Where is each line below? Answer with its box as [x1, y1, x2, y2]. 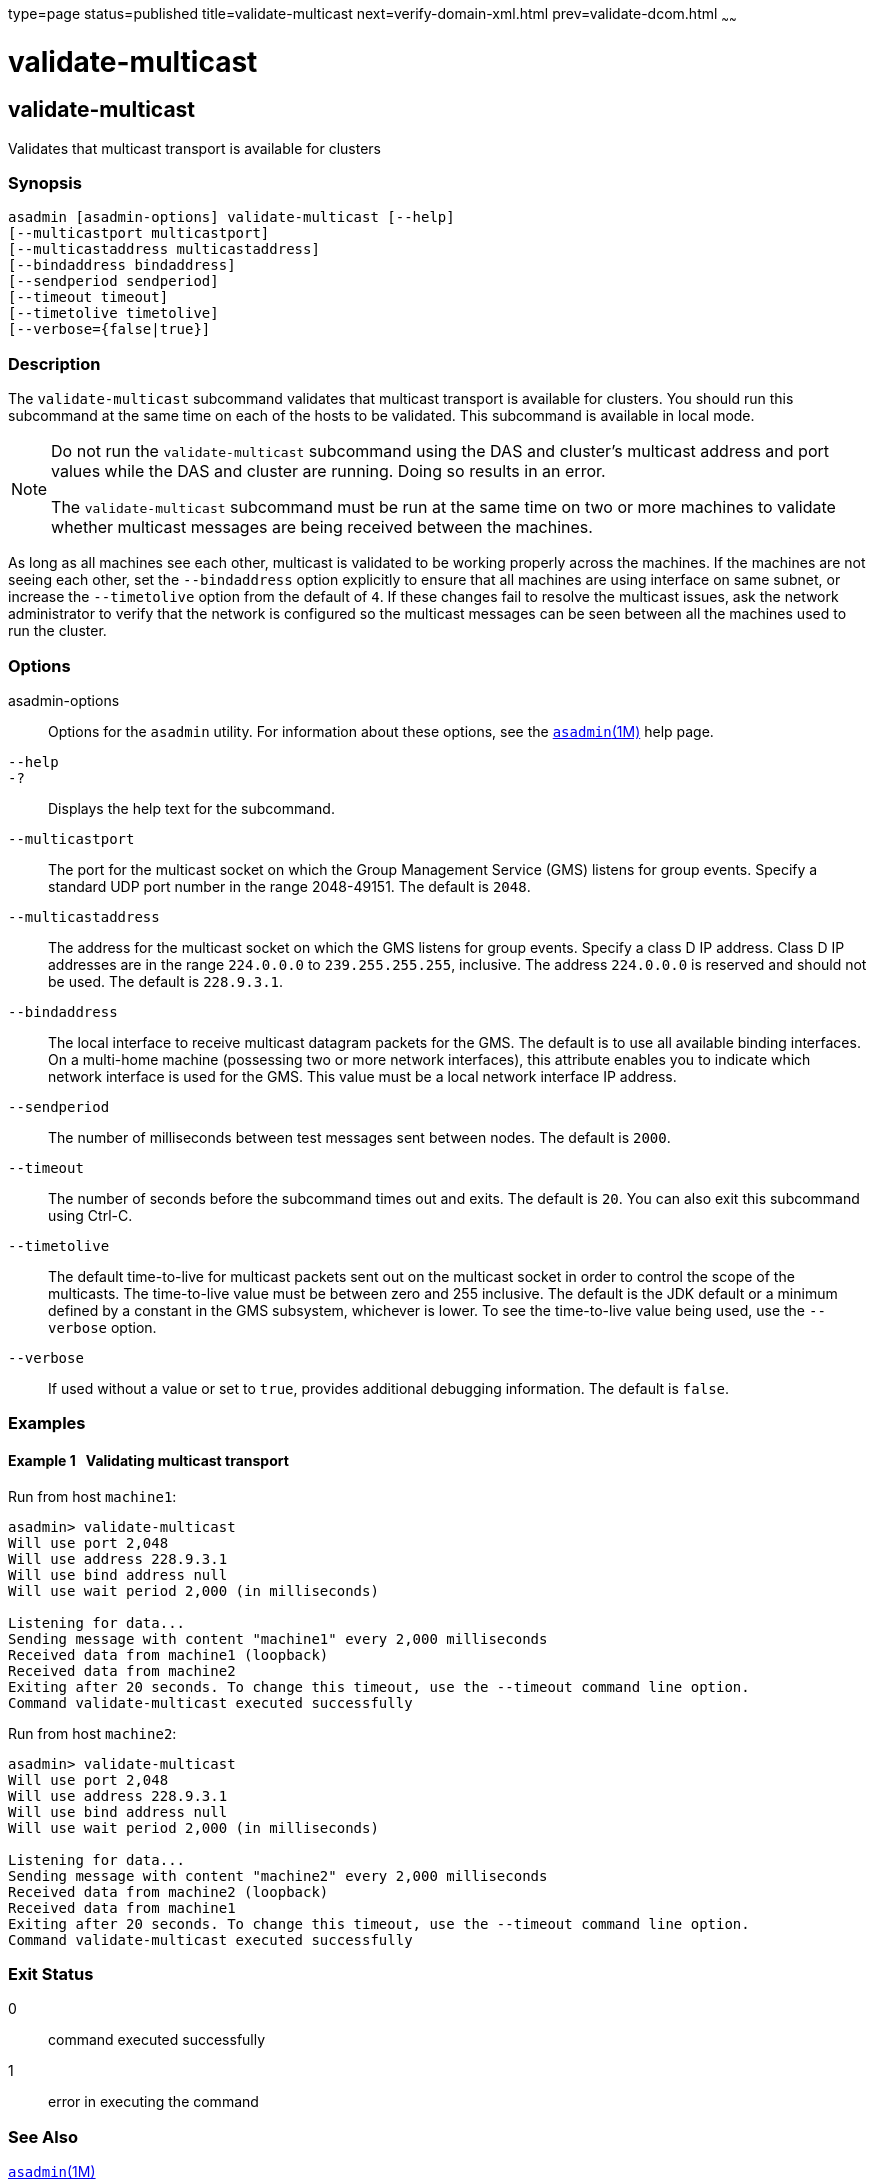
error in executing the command [48, 2093, 259, 2111]
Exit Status [8, 1963, 94, 1984]
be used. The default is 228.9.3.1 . [48, 972, 284, 990]
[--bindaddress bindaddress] [8, 257, 236, 274]
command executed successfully [48, 2031, 266, 2049]
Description [8, 353, 101, 374]
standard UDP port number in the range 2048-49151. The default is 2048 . [48, 877, 531, 895]
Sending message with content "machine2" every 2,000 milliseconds [8, 1867, 548, 1884]
